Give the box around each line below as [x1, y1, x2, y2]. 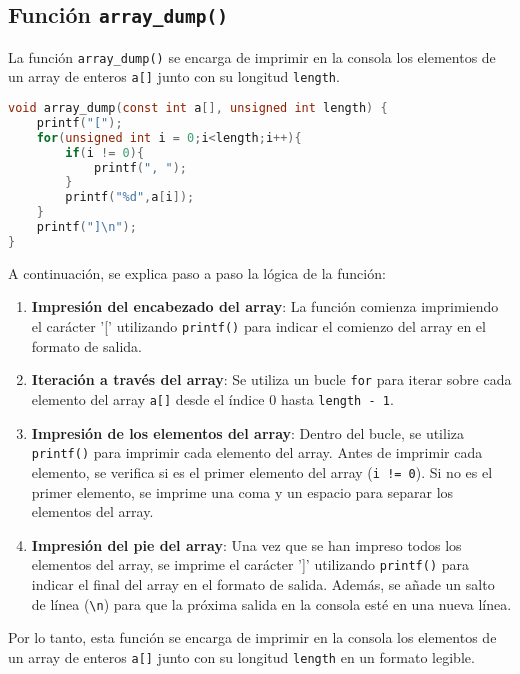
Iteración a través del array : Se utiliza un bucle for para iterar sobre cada [31, 369, 512, 390]
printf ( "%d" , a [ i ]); [65, 190, 195, 205]
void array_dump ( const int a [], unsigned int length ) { [8, 101, 388, 116]
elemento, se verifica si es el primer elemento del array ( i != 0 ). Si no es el [31, 461, 493, 482]
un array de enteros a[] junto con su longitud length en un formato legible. [8, 646, 475, 667]
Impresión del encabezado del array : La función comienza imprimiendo [31, 296, 499, 317]
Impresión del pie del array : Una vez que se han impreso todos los [31, 534, 462, 555]
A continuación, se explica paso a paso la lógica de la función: [8, 262, 386, 283]
